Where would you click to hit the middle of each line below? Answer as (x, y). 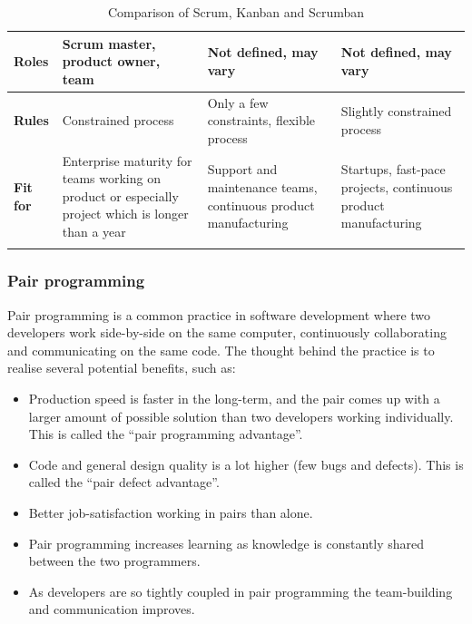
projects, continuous (397, 187)
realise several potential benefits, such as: (122, 368)
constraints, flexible (261, 120)
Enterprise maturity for (127, 160)
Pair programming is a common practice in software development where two (219, 314)
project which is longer (125, 214)
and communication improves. (112, 609)
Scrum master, (109, 43)
